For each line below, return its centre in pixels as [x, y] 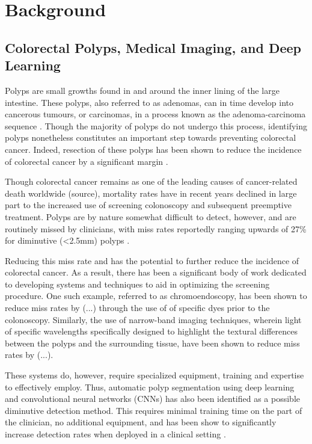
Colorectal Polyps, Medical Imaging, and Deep [153, 47]
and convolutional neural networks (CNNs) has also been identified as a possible [153, 399]
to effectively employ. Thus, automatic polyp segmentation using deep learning [150, 387]
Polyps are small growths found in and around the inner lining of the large [142, 90]
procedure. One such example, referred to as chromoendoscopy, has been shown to [156, 296]
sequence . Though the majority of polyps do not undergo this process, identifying [156, 125]
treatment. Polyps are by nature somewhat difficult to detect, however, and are [151, 216]
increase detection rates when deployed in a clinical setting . [115, 434]
